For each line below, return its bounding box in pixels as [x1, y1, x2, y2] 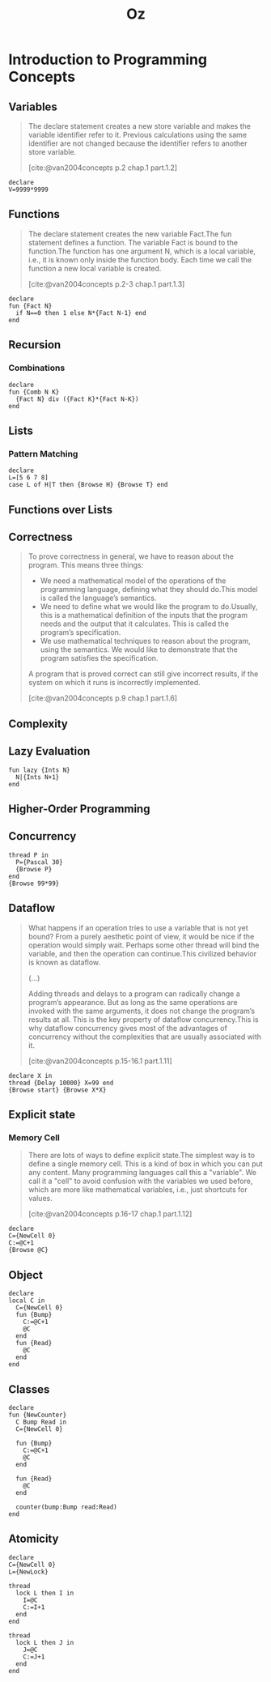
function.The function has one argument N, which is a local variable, [28, 246, 256, 256]
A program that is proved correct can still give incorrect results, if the [28, 669, 259, 679]
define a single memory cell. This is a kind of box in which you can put [28, 1159, 263, 1169]
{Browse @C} [8, 1246, 49, 1254]
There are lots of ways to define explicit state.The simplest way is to [28, 1151, 256, 1160]
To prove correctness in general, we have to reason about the [28, 551, 235, 561]
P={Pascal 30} [15, 858, 63, 867]
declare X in [8, 1071, 53, 1079]
